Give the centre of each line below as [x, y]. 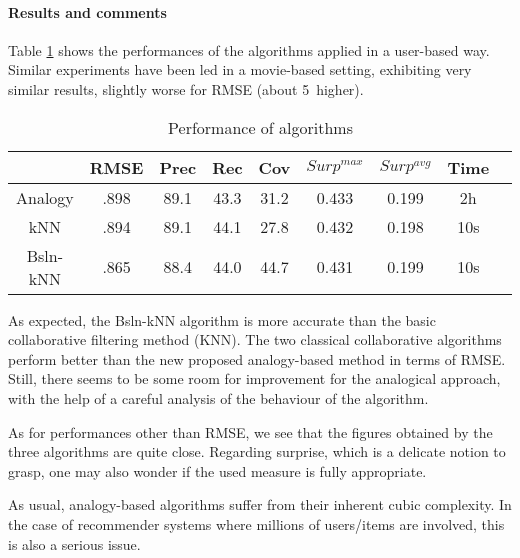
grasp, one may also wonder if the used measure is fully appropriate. [217, 470]
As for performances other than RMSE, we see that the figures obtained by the [250, 431]
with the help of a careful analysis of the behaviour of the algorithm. [218, 397]
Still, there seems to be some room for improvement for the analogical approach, [254, 378]
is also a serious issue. [74, 543]
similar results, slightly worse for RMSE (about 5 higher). [186, 88]
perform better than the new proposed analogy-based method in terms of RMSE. [257, 358]
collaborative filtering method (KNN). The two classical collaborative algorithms [255, 339]
